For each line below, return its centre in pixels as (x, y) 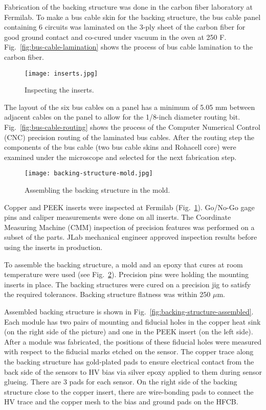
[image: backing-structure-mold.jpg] (89, 174)
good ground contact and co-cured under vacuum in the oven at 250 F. (115, 37)
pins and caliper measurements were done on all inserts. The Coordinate (118, 217)
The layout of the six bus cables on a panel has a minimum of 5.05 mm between (130, 107)
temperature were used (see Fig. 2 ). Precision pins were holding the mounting (127, 274)
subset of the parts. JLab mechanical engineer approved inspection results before (131, 237)
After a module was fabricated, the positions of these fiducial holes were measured (133, 341)
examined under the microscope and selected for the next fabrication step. (120, 157)
